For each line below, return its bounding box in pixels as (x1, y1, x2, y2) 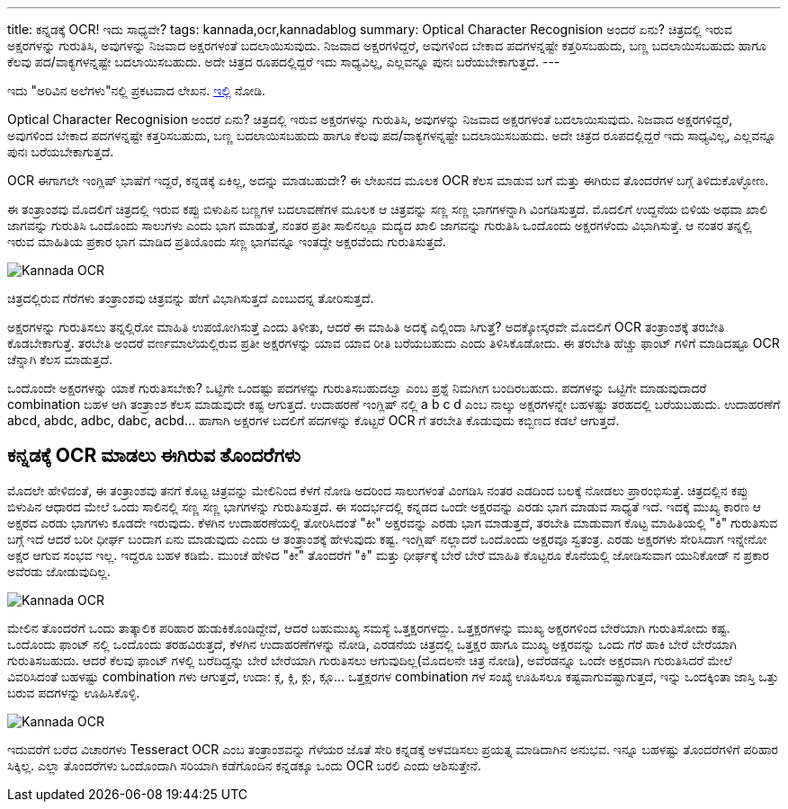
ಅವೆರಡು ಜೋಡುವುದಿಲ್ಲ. (7, 563, 112, 579)
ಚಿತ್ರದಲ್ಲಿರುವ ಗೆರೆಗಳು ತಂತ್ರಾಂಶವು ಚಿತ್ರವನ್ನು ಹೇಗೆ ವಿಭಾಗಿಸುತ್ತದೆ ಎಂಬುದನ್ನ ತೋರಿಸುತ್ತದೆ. (7, 290, 374, 306)
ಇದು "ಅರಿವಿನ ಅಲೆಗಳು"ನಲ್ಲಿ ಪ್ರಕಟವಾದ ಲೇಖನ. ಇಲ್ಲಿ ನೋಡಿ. (7, 83, 266, 98)
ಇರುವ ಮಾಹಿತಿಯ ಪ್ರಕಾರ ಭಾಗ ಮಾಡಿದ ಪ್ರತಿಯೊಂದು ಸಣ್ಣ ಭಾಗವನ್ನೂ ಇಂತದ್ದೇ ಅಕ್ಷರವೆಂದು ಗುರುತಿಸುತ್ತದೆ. (7, 234, 446, 249)
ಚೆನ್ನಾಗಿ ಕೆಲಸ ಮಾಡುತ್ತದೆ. (7, 351, 113, 367)
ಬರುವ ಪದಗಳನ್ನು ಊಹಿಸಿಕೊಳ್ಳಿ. (7, 684, 140, 700)
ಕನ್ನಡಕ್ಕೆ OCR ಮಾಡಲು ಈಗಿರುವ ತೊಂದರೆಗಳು (7, 444, 300, 467)
